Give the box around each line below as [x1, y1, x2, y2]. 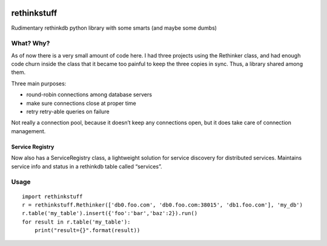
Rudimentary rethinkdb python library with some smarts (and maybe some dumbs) [11, 24, 217, 32]
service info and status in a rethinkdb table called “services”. [11, 162, 163, 170]
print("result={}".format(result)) [34, 227, 140, 234]
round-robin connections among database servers [26, 91, 153, 98]
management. [11, 127, 46, 135]
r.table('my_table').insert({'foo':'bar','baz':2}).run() [22, 210, 198, 217]
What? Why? [11, 39, 50, 48]
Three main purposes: [11, 79, 67, 87]
